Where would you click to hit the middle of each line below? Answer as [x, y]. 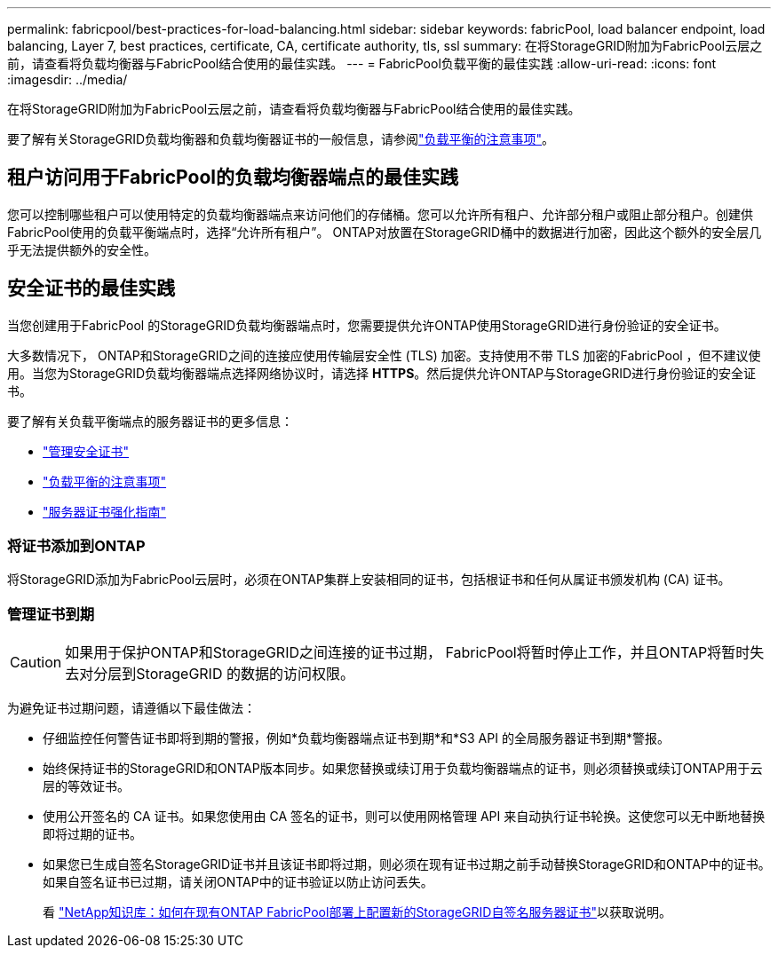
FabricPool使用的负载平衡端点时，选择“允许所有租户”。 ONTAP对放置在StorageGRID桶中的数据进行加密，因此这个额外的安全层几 [385, 232]
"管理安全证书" [86, 451]
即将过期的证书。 [92, 834]
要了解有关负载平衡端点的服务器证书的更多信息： [150, 421]
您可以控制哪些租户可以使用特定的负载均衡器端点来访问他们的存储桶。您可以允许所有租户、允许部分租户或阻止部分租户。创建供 [380, 214]
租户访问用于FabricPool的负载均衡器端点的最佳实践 [233, 178]
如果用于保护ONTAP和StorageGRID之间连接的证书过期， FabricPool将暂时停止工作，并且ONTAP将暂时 [408, 653]
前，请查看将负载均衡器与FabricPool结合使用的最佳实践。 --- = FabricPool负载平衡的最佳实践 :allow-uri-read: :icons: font [362, 63]
